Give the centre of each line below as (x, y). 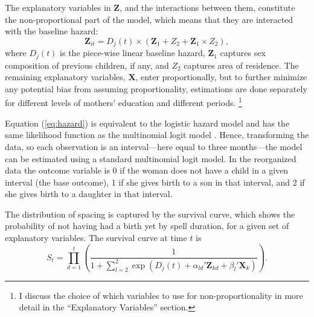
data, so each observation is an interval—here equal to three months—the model (154, 146)
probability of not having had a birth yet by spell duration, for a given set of (147, 226)
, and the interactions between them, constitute (207, 7)
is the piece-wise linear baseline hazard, (133, 53)
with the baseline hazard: (52, 31)
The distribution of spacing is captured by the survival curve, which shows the (150, 214)
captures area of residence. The (241, 65)
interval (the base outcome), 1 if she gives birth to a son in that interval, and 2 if (155, 182)
